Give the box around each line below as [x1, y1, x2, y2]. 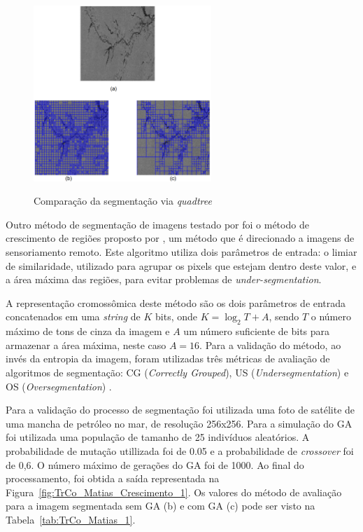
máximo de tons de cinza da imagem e [6, 324, 170, 339]
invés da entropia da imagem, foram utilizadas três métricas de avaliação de [6, 351, 330, 366]
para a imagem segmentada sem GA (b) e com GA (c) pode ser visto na [6, 498, 315, 513]
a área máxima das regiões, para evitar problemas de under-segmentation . [6, 272, 322, 287]
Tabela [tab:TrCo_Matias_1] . [6, 512, 136, 526]
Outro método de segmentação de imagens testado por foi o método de [6, 217, 309, 231]
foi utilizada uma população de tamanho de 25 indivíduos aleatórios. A [6, 430, 310, 444]
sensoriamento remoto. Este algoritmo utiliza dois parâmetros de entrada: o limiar [6, 245, 357, 259]
